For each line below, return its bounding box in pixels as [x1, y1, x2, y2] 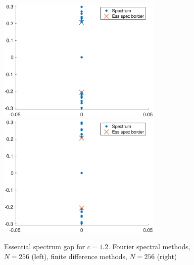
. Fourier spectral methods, [108, 241, 191, 252]
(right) [157, 251, 177, 262]
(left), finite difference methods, [31, 251, 127, 262]
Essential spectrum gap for [4, 241, 85, 252]
